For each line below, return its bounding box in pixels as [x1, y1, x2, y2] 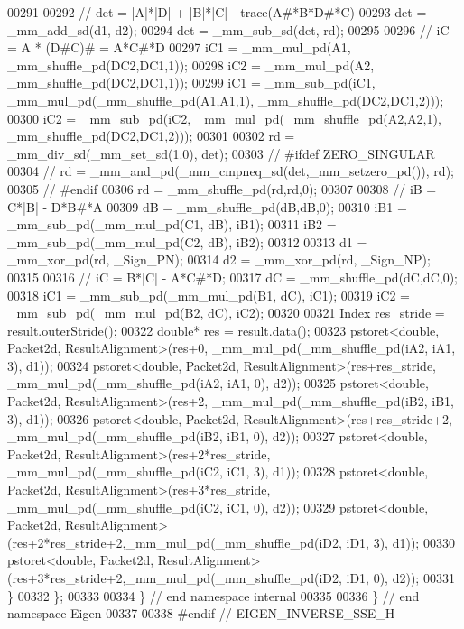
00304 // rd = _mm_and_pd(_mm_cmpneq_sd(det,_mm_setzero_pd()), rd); [7, 162, 454, 180]
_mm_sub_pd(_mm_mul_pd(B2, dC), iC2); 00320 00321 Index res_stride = [7, 303, 445, 322]
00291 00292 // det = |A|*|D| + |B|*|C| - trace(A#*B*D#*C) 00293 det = [7, 3, 427, 21]
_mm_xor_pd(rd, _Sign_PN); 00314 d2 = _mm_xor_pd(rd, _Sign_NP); [7, 250, 431, 269]
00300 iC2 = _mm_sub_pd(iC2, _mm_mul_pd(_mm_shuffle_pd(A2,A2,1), [7, 108, 441, 127]
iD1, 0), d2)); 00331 [346, 569, 455, 587]
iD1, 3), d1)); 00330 [346, 532, 455, 551]
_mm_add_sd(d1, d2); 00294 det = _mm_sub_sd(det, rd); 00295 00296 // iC [7, 20, 450, 39]
